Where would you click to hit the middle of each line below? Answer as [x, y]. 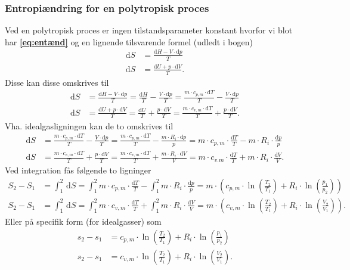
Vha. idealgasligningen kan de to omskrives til [89, 125]
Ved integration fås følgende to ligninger [78, 170]
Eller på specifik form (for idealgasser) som [83, 221]
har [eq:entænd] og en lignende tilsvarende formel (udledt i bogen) [129, 41]
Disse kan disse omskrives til [57, 82]
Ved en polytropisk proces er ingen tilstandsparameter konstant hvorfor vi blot [149, 30]
